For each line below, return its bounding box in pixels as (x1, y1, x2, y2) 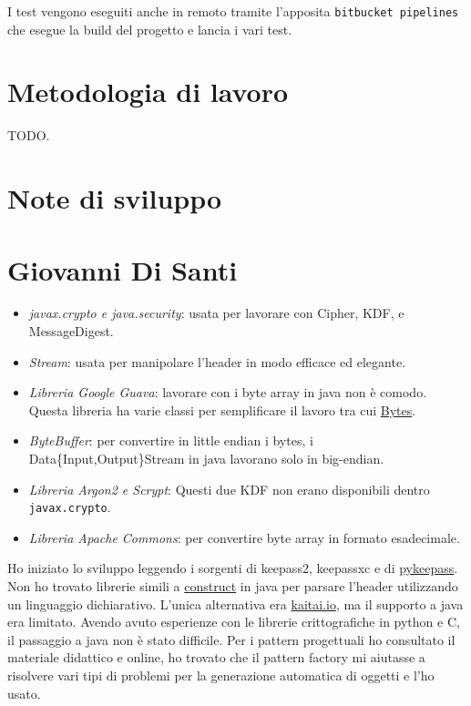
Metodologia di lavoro (7, 73, 289, 110)
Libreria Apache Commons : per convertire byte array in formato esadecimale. (28, 527, 460, 547)
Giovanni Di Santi (7, 251, 238, 288)
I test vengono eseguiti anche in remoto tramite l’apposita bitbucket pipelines (7, 2, 459, 20)
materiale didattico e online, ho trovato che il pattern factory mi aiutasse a (7, 648, 425, 667)
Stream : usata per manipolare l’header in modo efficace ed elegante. (28, 352, 406, 371)
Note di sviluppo (7, 179, 222, 217)
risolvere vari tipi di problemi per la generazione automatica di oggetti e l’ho (7, 666, 435, 685)
